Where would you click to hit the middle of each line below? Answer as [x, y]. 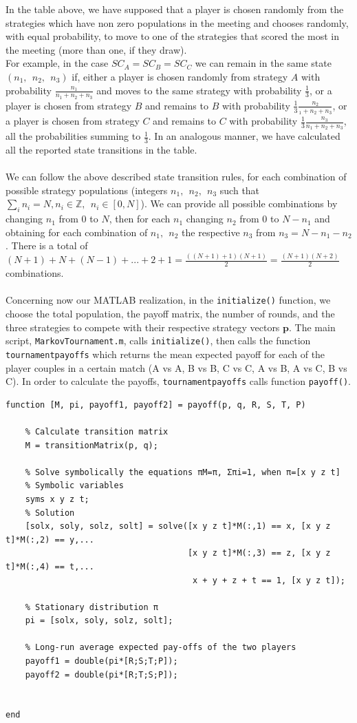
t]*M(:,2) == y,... [50, 539]
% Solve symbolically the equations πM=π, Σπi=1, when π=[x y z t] [183, 472]
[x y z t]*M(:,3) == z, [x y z [259, 553]
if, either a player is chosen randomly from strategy [180, 76]
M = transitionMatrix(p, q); [91, 445]
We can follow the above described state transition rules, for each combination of [176, 177]
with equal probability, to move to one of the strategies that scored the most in [172, 36]
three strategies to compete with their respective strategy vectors [143, 327]
